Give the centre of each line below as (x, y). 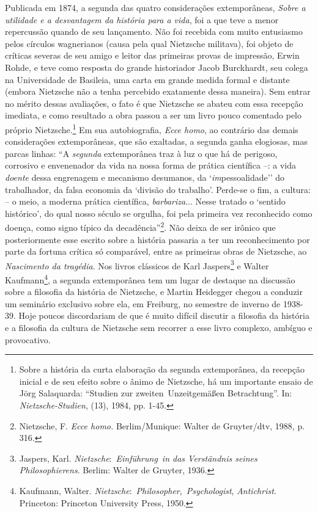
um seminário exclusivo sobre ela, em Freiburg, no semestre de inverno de (143, 303)
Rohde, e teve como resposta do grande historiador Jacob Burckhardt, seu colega (157, 67)
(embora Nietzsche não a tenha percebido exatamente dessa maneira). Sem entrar (158, 91)
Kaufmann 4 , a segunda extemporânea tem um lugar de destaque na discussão (150, 279)
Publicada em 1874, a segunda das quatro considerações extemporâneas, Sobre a (155, 7)
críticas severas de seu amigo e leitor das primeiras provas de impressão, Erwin (152, 55)
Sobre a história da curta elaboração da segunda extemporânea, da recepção (162, 369)
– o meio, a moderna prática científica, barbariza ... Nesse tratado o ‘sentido (145, 201)
